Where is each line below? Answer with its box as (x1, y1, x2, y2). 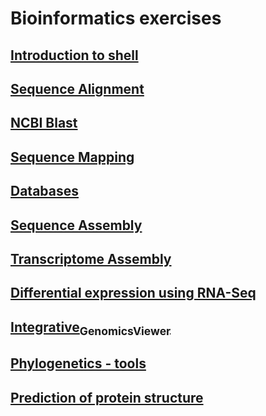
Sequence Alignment (10, 80, 145, 97)
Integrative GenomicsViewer (10, 318, 172, 338)
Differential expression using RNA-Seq (10, 285, 257, 302)
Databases (10, 183, 80, 200)
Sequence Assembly (10, 217, 143, 234)
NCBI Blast (10, 115, 78, 132)
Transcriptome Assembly (10, 250, 172, 267)
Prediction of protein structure (10, 389, 204, 406)
